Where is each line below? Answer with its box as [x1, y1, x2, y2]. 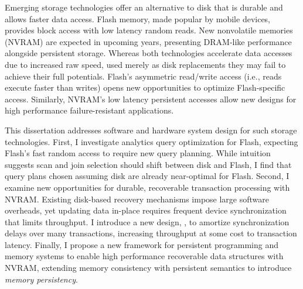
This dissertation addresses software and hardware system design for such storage [5, 123, 297, 136]
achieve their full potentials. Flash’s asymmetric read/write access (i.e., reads [5, 70, 282, 82]
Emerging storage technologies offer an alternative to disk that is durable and [5, 1, 283, 13]
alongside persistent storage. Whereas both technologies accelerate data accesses [5, 47, 292, 59]
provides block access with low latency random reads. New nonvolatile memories [5, 24, 293, 36]
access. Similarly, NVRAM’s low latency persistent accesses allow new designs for [5, 92, 297, 105]
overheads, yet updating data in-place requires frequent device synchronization [5, 204, 287, 216]
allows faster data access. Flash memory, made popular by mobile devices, [5, 12, 271, 25]
